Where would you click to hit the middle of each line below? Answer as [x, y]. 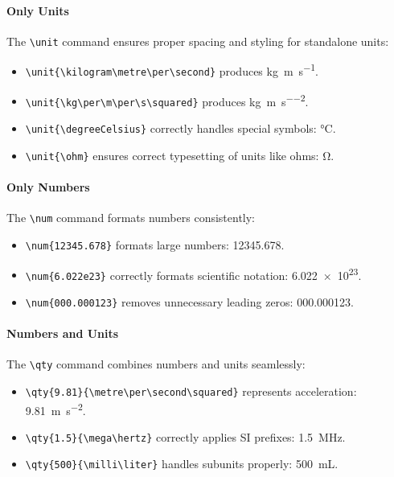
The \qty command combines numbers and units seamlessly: [156, 364]
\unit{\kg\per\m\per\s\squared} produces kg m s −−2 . [167, 100]
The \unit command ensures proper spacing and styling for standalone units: [198, 41]
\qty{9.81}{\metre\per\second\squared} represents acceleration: [191, 391]
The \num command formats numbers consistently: [131, 218]
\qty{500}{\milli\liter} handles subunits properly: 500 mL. [182, 464]
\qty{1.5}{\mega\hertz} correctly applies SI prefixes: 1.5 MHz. [185, 436]
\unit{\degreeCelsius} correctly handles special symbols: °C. [181, 128]
